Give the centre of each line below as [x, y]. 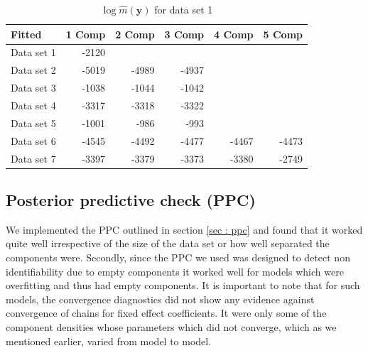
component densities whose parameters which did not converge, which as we [171, 326]
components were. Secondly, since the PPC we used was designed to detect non [178, 257]
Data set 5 [33, 123]
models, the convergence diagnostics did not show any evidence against [160, 299]
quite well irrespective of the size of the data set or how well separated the [168, 243]
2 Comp [135, 34]
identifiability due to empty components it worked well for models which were [175, 271]
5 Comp [283, 34]
